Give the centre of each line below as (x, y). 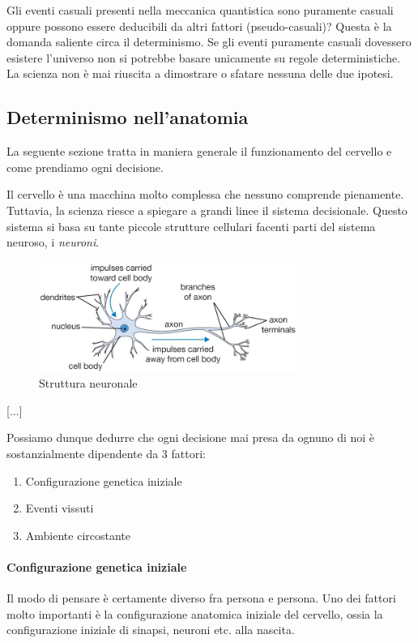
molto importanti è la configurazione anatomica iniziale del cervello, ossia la (195, 613)
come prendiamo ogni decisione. (85, 167)
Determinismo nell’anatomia (128, 117)
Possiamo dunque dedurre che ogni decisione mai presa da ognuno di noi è (191, 437)
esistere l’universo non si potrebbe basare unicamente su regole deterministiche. (204, 57)
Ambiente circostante (78, 535)
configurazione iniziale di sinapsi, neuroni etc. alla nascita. (151, 630)
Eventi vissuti (60, 508)
